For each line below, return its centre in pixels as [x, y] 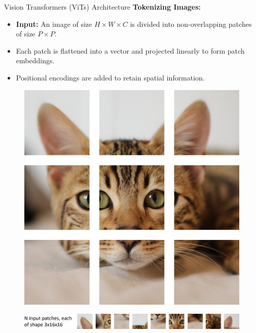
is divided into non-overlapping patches [191, 24]
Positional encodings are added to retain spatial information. [110, 77]
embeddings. [35, 60]
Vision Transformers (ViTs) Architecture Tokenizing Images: [103, 7]
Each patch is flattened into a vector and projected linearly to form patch [130, 50]
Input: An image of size [54, 24]
